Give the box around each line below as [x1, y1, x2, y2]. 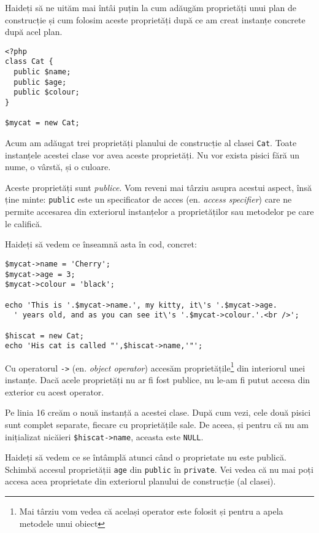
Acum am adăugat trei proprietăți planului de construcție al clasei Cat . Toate [5, 136, 297, 149]
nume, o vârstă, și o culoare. [5, 160, 111, 173]
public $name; [13, 68, 71, 77]
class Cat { [5, 57, 53, 66]
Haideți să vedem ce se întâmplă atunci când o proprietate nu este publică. [5, 451, 286, 464]
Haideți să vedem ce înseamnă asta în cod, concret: [5, 238, 197, 251]
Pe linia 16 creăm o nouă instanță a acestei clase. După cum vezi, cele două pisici [5, 406, 311, 419]
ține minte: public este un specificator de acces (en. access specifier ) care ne [5, 193, 292, 206]
